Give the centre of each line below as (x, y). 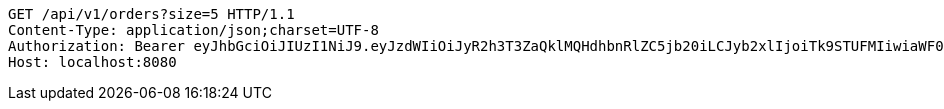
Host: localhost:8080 (92, 62)
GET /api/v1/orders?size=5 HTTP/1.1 (151, 14)
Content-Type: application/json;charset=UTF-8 (193, 30)
